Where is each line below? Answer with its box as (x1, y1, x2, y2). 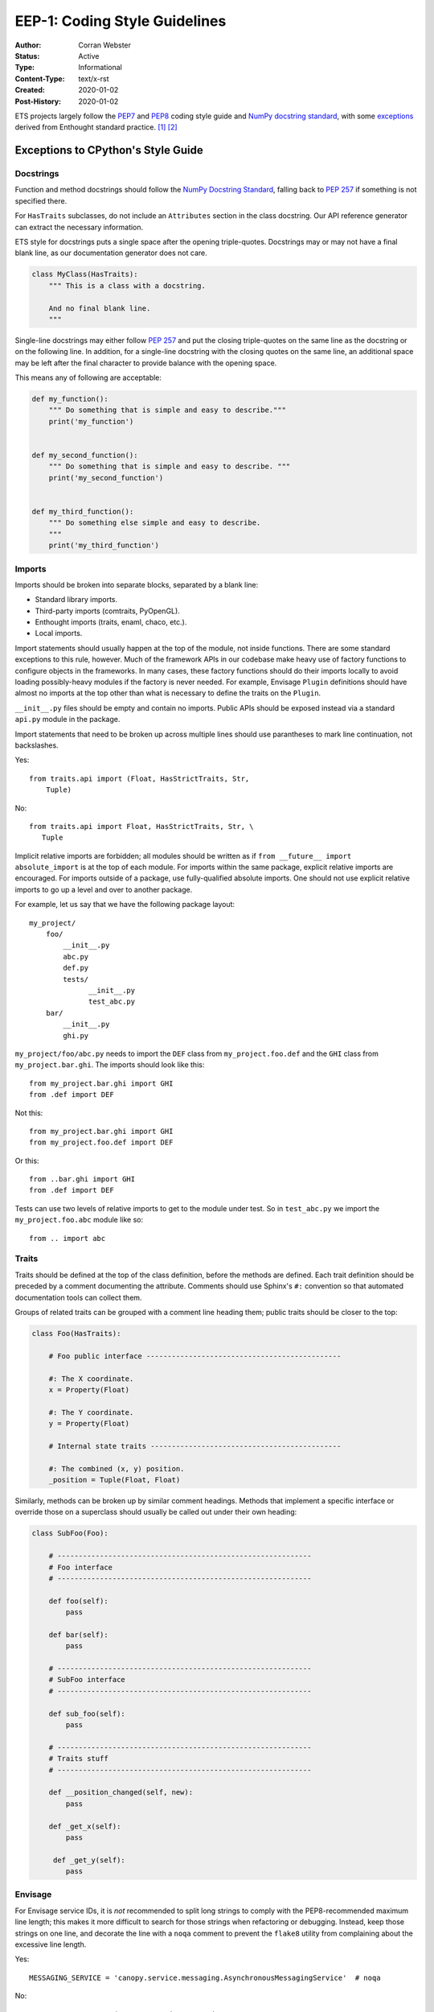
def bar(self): (48, 1630, 108, 1639)
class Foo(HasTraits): (31, 1329, 121, 1338)
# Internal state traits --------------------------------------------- (48, 1441, 342, 1450)
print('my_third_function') (48, 541, 160, 550)
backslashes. (14, 740, 59, 750)
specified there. (14, 196, 68, 205)
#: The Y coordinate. (48, 1408, 134, 1416)
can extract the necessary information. (14, 222, 144, 232)
